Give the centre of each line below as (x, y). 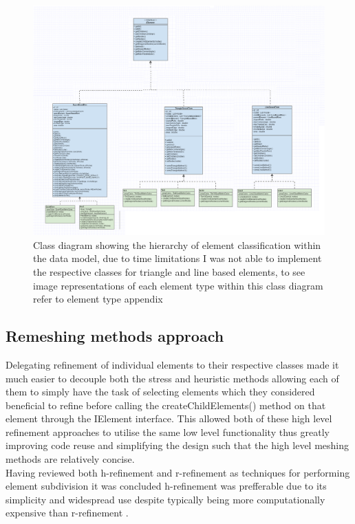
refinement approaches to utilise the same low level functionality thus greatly (168, 432)
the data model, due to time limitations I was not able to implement (177, 258)
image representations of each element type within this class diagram (178, 285)
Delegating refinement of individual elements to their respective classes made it (172, 364)
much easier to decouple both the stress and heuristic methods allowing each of (172, 378)
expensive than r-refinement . (67, 513)
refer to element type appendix (98, 299)
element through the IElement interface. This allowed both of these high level (169, 418)
